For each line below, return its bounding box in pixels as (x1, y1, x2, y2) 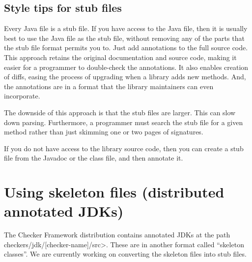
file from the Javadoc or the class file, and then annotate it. (4, 153, 183, 163)
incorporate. (4, 91, 40, 101)
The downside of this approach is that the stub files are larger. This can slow (4, 107, 236, 117)
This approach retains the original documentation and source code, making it (4, 52, 237, 62)
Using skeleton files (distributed (4, 182, 224, 202)
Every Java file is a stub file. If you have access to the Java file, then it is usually (4, 23, 248, 33)
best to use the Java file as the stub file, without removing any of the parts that (4, 33, 245, 43)
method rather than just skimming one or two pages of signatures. (4, 127, 203, 137)
